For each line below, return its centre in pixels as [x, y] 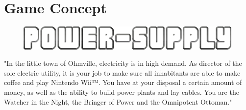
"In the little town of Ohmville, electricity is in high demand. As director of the [123, 63]
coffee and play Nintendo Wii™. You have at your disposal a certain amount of [123, 82]
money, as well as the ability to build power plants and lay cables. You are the [122, 92]
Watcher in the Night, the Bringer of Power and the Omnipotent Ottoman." [118, 101]
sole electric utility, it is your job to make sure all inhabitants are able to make [122, 72]
